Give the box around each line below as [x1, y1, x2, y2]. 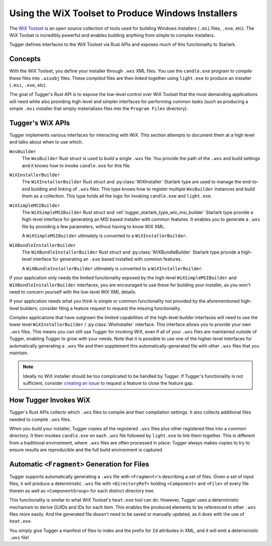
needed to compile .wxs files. [9, 416, 72, 422]
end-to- [242, 179, 259, 185]
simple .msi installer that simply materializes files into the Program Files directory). [9, 106, 188, 112]
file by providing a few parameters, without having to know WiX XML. [22, 223, 166, 229]
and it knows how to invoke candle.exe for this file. [22, 162, 131, 169]
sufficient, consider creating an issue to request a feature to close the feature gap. [23, 380, 194, 386]
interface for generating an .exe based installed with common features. [33, 256, 182, 262]
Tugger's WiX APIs [9, 119, 70, 127]
